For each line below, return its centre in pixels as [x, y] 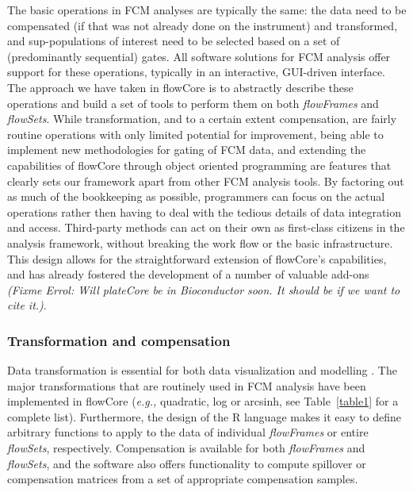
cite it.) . [27, 305]
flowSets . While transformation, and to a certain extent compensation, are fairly [202, 119]
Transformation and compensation [119, 340]
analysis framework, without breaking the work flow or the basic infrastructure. [200, 242]
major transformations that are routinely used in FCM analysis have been [187, 385]
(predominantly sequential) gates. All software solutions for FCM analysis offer [199, 56]
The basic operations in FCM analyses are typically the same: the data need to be [207, 10]
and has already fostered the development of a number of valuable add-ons [188, 274]
